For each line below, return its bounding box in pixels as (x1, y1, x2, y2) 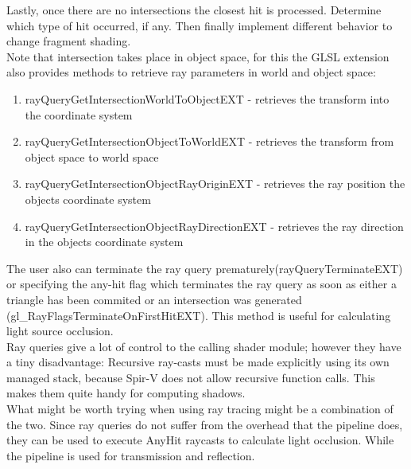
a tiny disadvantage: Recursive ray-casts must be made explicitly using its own (6, 354, 390, 370)
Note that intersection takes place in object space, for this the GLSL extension (6, 48, 390, 64)
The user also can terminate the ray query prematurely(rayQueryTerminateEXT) (6, 260, 403, 276)
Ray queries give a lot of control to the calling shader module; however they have (6, 338, 401, 354)
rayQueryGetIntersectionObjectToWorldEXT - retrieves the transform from (25, 133, 394, 150)
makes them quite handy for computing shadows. (6, 385, 246, 401)
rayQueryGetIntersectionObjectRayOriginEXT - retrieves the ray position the (25, 175, 405, 192)
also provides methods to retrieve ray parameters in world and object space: (6, 64, 376, 80)
